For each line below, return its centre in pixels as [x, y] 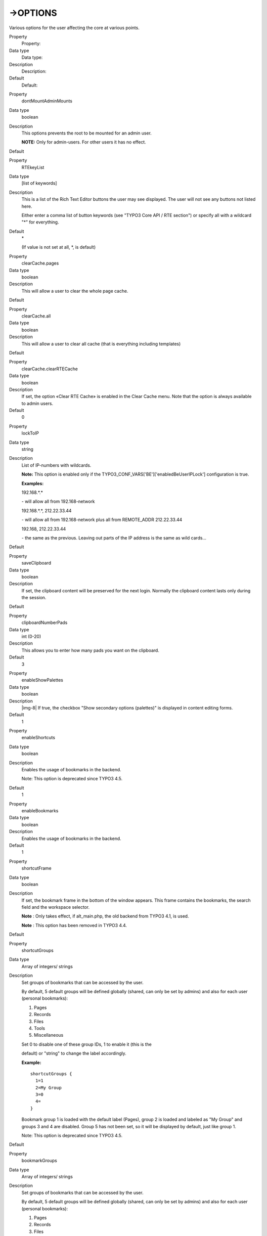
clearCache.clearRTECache [50, 369]
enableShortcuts [38, 738]
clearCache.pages [40, 263]
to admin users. [37, 403]
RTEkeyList [33, 167]
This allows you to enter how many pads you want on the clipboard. [90, 650]
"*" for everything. [40, 222]
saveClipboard [36, 563]
